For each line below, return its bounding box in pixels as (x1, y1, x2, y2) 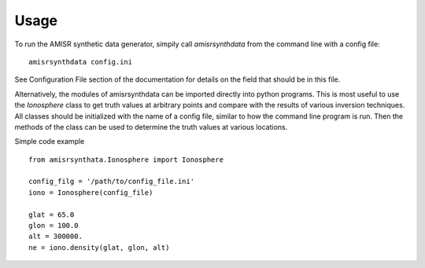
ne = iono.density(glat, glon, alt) (28, 243, 170, 251)
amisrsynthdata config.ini (28, 57, 133, 66)
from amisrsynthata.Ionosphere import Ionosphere (28, 155, 224, 164)
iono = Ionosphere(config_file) (28, 188, 153, 196)
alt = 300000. (28, 232, 83, 241)
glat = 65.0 (28, 210, 75, 219)
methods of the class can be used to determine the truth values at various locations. (14, 122, 288, 131)
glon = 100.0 (28, 221, 79, 230)
